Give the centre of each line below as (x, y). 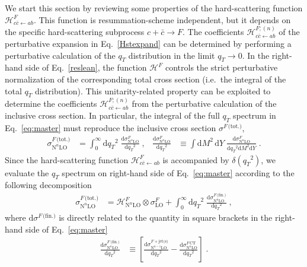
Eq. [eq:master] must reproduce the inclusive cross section (111, 127)
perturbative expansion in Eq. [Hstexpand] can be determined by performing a (148, 43)
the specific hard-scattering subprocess (75, 31)
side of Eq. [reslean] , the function (86, 67)
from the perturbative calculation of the (204, 104)
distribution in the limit (172, 55)
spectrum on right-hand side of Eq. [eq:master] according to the (178, 172)
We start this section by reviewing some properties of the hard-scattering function (154, 8)
